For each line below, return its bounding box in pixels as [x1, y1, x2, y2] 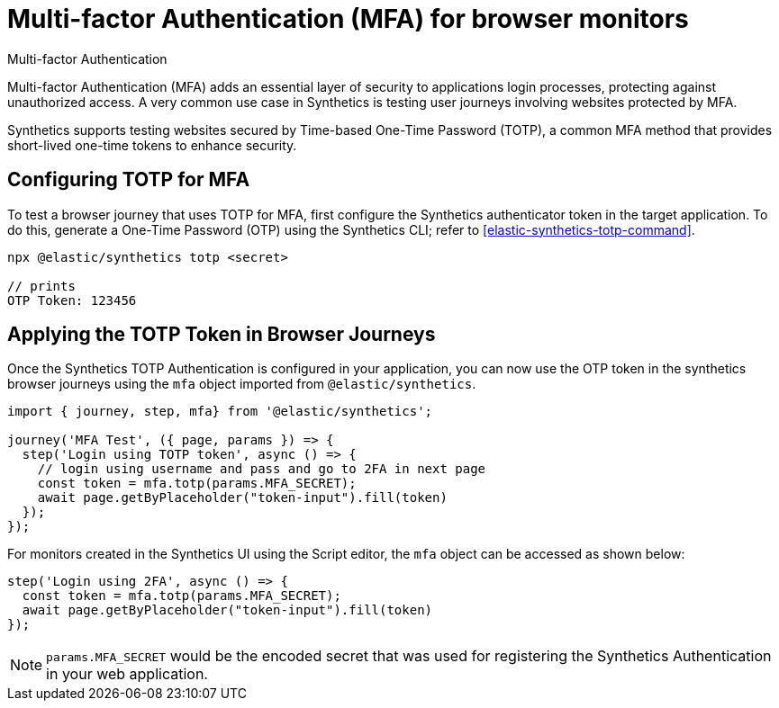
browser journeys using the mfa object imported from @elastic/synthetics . [7, 376, 476, 392]
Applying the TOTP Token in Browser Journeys [7, 323, 436, 346]
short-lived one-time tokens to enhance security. [7, 137, 297, 153]
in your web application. [46, 665, 208, 684]
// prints [7, 278, 76, 293]
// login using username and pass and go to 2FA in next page [37, 462, 486, 477]
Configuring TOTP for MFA [7, 168, 250, 192]
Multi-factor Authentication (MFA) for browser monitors [7, 4, 689, 34]
